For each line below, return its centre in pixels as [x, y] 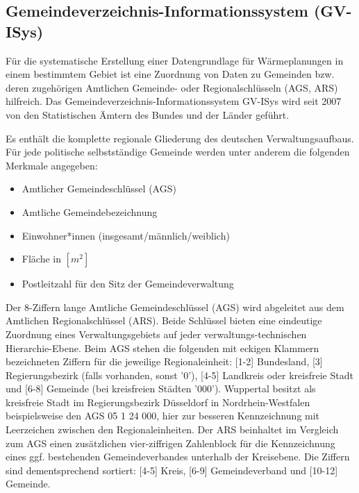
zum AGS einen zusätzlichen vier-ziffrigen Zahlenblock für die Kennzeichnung [170, 443]
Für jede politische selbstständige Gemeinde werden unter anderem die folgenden [178, 152]
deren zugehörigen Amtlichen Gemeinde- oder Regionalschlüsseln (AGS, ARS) [172, 87]
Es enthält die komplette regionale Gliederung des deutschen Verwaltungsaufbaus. [180, 138]
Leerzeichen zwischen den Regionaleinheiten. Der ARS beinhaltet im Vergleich [172, 429]
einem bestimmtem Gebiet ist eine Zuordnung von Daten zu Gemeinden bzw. [170, 74]
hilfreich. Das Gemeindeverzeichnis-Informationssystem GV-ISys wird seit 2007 [174, 101]
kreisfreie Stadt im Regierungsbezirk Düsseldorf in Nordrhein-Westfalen [158, 402]
